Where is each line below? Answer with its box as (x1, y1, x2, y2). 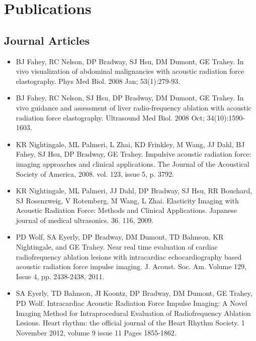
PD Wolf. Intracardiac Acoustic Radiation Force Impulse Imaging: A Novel (16, 298, 247, 308)
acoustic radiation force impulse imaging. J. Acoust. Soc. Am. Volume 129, (16, 261, 247, 272)
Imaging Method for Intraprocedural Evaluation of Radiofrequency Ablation (16, 307, 251, 318)
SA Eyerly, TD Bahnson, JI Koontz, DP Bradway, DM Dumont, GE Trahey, (16, 288, 252, 298)
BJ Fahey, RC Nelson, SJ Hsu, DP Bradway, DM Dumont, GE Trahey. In (16, 92, 244, 103)
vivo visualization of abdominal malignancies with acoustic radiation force (16, 66, 244, 76)
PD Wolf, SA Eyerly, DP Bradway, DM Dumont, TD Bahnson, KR (16, 232, 224, 242)
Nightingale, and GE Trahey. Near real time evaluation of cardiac (16, 242, 218, 252)
